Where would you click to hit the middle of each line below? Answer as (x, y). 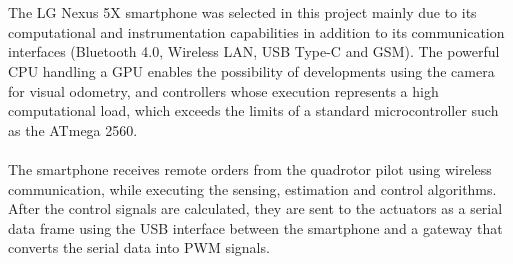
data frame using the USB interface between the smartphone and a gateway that (255, 227)
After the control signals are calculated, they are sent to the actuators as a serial (255, 208)
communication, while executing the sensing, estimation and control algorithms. (252, 188)
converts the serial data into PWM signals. (139, 247)
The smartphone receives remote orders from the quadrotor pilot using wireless (250, 168)
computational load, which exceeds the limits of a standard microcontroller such (253, 110)
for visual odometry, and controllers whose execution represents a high (223, 90)
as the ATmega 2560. (73, 129)
